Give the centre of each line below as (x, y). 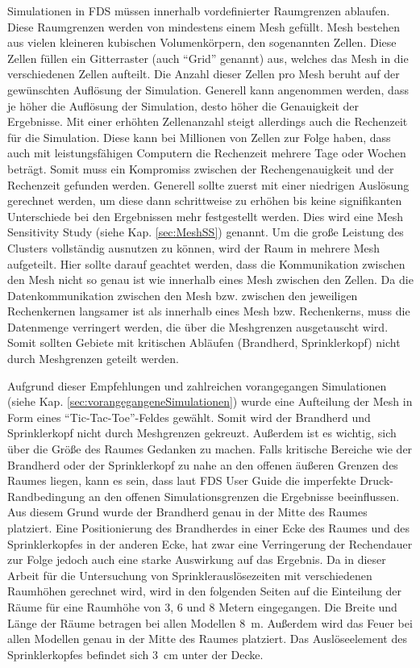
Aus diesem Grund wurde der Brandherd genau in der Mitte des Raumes (187, 512)
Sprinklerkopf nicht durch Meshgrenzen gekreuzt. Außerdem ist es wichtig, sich (202, 433)
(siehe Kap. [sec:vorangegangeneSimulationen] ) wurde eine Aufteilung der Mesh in (210, 401)
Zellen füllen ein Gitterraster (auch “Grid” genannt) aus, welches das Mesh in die (208, 58)
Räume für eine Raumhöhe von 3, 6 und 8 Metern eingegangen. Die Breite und (202, 606)
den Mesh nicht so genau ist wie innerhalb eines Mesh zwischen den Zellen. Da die (210, 280)
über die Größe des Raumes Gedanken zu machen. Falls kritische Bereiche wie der (210, 449)
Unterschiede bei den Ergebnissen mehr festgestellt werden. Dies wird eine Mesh (206, 216)
